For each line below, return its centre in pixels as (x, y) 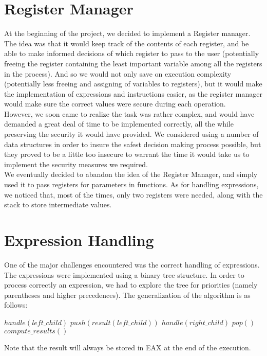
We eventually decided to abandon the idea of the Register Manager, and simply (131, 174)
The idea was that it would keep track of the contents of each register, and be (127, 43)
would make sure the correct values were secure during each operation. (115, 104)
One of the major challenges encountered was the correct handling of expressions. (132, 264)
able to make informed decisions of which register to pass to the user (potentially (132, 53)
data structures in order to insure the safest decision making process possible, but (133, 144)
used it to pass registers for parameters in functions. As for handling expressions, (131, 184)
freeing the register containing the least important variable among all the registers (133, 63)
